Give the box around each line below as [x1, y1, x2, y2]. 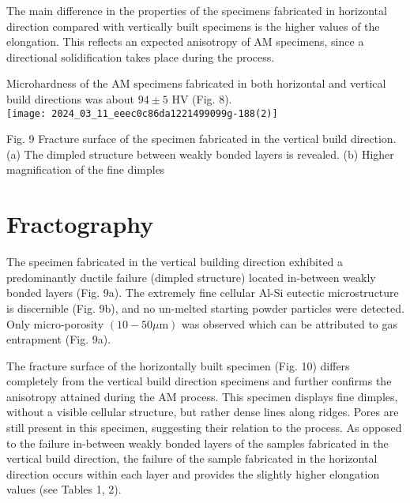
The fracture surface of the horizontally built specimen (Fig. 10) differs [6, 357, 350, 373]
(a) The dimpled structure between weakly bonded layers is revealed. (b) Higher [6, 145, 394, 162]
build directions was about [6, 90, 134, 107]
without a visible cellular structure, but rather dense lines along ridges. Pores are [6, 404, 399, 420]
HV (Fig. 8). [171, 90, 232, 107]
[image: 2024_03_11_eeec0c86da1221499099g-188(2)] [6, 107, 278, 119]
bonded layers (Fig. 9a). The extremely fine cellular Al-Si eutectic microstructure [6, 284, 399, 301]
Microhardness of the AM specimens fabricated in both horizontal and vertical [6, 75, 386, 92]
